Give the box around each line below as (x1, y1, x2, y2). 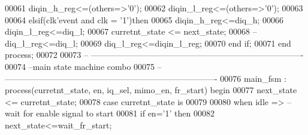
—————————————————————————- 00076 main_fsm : (5, 72, 286, 84)
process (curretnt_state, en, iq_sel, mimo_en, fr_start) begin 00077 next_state (5, 84, 297, 96)
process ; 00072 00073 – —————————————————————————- (5, 48, 304, 61)
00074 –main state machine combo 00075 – (5, 60, 162, 72)
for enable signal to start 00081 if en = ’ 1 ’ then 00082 (23, 107, 215, 119)
